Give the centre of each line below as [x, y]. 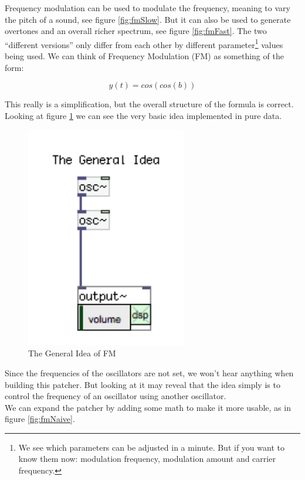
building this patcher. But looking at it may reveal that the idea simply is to [143, 384]
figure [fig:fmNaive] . [40, 419]
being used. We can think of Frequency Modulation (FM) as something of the [144, 56]
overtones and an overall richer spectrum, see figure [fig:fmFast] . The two [136, 31]
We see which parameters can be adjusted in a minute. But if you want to [151, 447]
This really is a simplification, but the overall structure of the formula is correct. [149, 104]
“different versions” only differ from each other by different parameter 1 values [144, 43]
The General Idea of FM [72, 353]
